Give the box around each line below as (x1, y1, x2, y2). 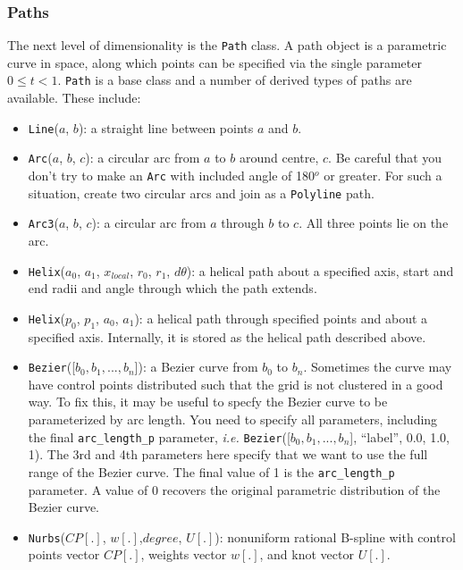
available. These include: (7, 88, 141, 107)
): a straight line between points (78, 118, 254, 137)
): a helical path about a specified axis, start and (186, 261, 454, 280)
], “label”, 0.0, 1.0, (349, 427, 450, 446)
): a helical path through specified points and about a (134, 308, 428, 327)
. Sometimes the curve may (303, 357, 452, 376)
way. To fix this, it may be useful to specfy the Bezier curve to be (28, 392, 388, 411)
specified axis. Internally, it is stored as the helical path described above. (28, 327, 426, 346)
